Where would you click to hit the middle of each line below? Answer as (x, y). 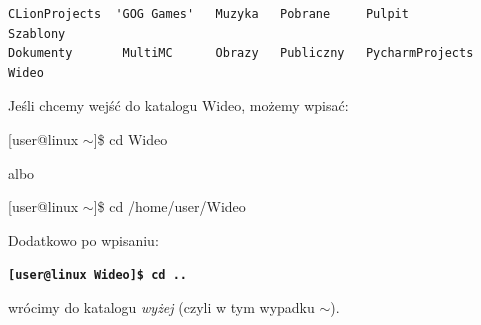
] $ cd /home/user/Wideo (169, 206)
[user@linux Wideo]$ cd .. (97, 275)
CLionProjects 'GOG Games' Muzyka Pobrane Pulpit (208, 14)
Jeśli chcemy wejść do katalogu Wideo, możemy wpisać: (178, 105)
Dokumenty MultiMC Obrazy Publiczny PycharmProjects (241, 53)
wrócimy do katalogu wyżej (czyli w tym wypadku (161, 307)
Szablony (37, 33)
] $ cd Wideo (130, 138)
